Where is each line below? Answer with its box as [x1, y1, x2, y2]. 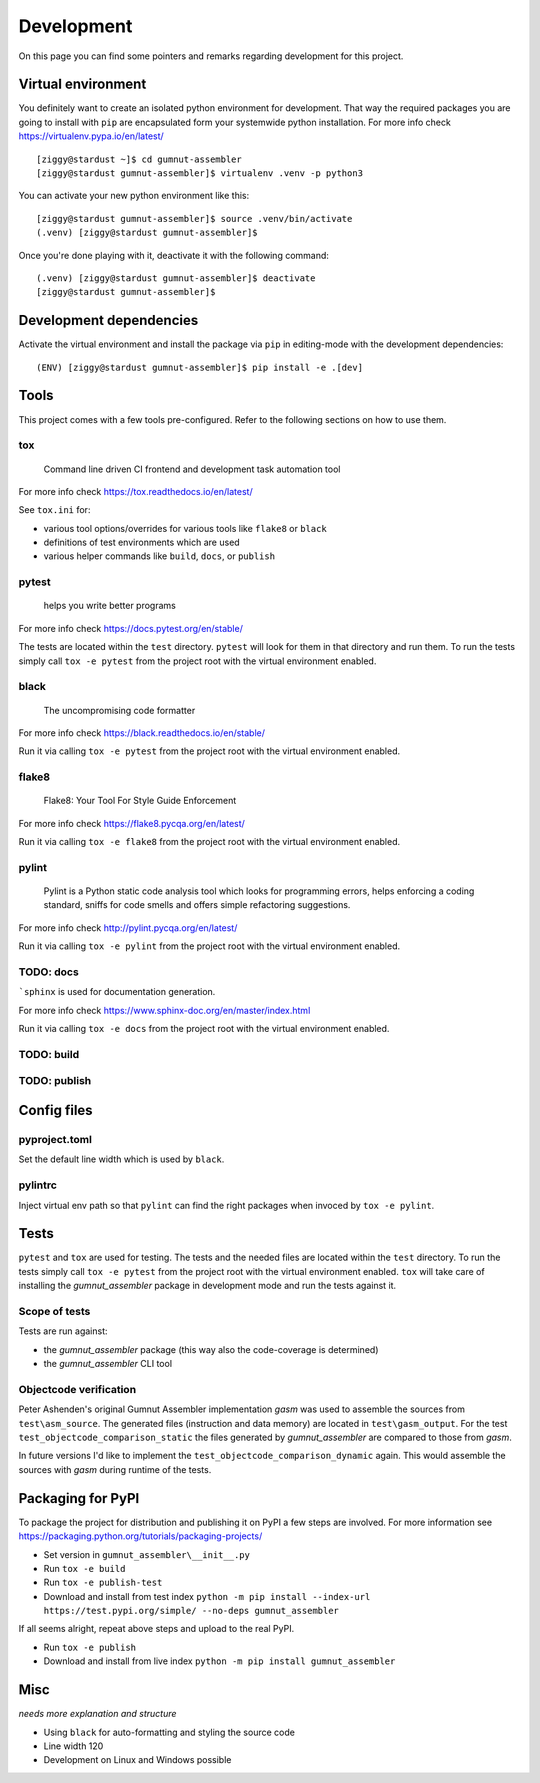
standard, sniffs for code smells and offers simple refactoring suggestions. [43, 899, 351, 911]
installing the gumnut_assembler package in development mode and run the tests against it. [18, 1280, 397, 1292]
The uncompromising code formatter [43, 704, 196, 716]
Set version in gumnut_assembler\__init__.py [43, 1548, 250, 1560]
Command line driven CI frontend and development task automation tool [43, 463, 341, 475]
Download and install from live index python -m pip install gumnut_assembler [43, 1655, 396, 1667]
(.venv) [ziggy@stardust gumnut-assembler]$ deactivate [36, 272, 316, 284]
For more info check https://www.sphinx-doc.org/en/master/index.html [18, 1004, 311, 1016]
